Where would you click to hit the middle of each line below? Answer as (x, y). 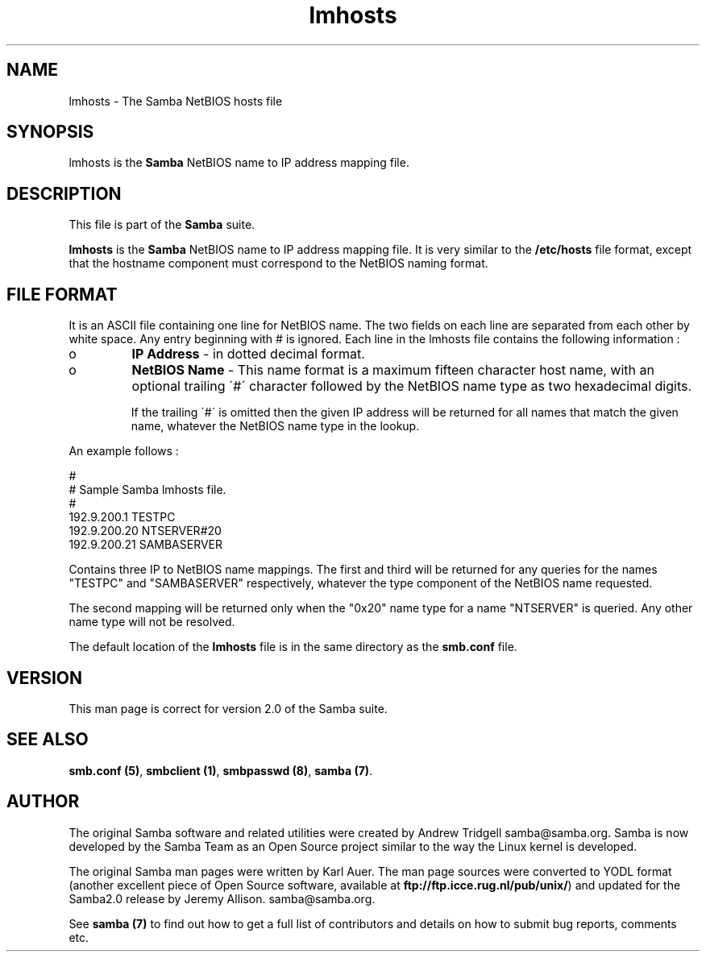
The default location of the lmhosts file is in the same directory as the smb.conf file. (293, 647)
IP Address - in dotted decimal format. (248, 354)
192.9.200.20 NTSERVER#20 (145, 531)
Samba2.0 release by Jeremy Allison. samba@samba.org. (222, 898)
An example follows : (124, 451)
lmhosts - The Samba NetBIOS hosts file (176, 101)
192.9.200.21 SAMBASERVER (146, 545)
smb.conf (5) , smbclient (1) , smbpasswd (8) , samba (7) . (221, 770)
